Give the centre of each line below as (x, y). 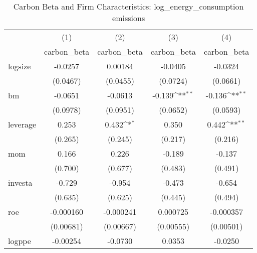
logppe (20, 241)
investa (20, 182)
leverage (22, 124)
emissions (129, 18)
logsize (20, 66)
